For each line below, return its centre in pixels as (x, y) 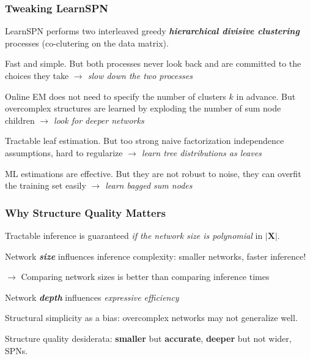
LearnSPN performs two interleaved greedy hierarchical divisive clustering (152, 31)
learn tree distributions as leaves (201, 152)
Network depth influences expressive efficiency (92, 297)
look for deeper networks (99, 120)
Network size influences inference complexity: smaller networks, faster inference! (156, 256)
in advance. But (266, 96)
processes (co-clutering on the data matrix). (87, 43)
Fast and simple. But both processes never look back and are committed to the (153, 63)
